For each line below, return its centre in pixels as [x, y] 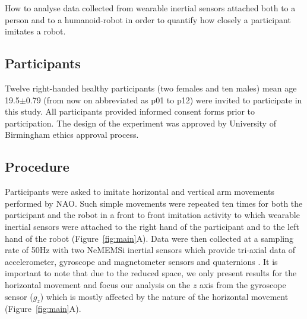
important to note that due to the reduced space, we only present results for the [151, 273]
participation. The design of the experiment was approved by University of [140, 123]
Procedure [37, 167]
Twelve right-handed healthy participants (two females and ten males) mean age [151, 88]
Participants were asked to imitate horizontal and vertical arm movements [140, 192]
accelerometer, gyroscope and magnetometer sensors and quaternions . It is [141, 261]
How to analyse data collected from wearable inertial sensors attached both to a [150, 8]
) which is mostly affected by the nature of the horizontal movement [164, 296]
